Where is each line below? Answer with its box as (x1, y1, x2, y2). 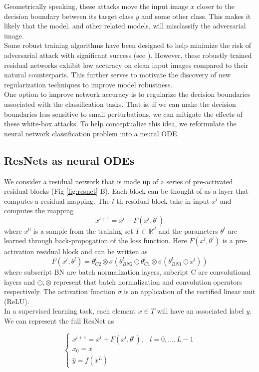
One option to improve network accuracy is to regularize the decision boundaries (4, 89, 251, 99)
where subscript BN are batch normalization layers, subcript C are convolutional (4, 267, 251, 277)
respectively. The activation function (4, 286, 115, 297)
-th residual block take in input (114, 195, 210, 206)
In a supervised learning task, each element (4, 306, 136, 316)
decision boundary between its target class (4, 10, 133, 21)
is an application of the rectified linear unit (124, 286, 256, 297)
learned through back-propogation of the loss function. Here (4, 235, 187, 246)
